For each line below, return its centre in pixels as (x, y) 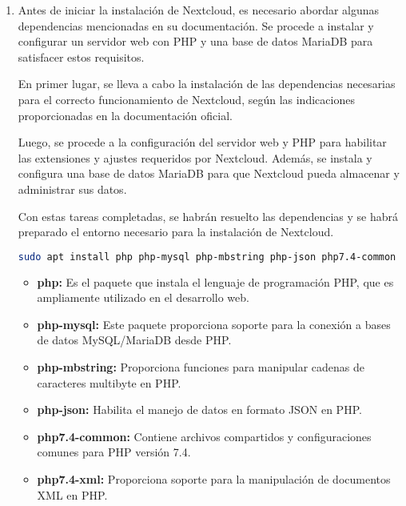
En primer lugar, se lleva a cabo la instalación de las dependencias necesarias (207, 84)
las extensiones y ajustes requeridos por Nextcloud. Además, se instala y (195, 157)
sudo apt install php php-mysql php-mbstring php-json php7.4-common (207, 257)
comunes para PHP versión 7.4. (114, 452)
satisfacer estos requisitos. (81, 56)
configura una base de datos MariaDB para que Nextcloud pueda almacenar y (209, 173)
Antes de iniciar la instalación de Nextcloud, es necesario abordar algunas (199, 10)
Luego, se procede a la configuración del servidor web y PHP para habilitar (202, 142)
